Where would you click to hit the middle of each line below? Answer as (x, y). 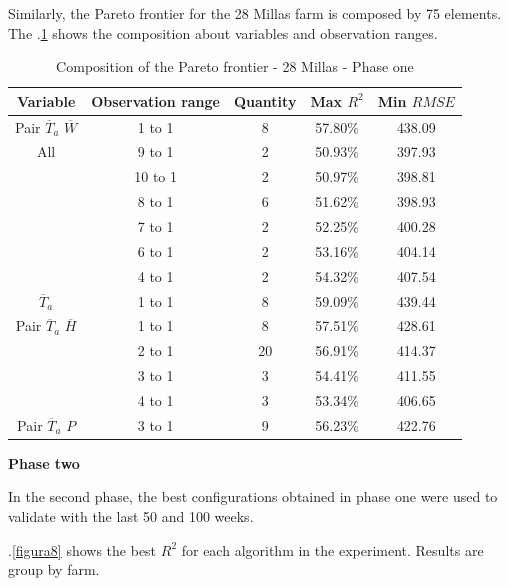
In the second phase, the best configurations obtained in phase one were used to (253, 496)
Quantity (265, 100)
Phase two (44, 462)
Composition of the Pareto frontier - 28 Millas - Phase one (235, 66)
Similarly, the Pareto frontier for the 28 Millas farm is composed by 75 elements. (255, 13)
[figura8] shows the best (84, 549)
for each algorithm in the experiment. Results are (332, 549)
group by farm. (54, 569)
